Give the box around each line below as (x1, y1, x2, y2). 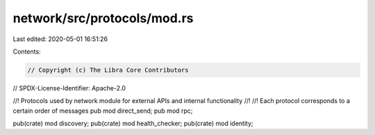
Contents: (12, 47, 41, 56)
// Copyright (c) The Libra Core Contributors (27, 66, 189, 74)
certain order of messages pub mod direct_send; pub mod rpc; (12, 106, 193, 115)
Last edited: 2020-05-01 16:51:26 (12, 35, 108, 43)
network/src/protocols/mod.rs (12, 10, 194, 26)
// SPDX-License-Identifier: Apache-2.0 (12, 84, 126, 92)
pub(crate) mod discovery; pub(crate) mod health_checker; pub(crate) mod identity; (12, 119, 253, 128)
